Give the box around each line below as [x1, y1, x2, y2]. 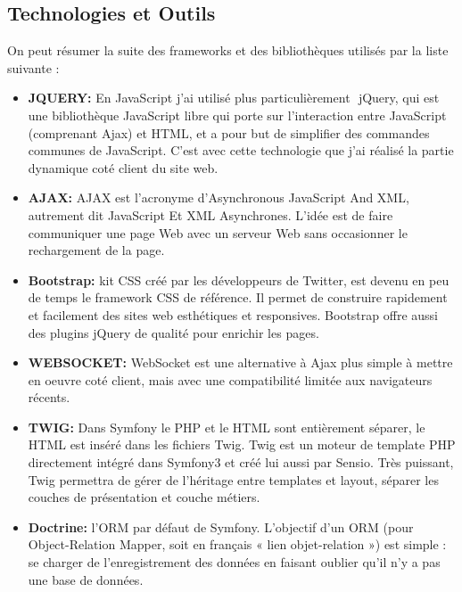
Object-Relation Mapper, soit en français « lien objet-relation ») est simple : [28, 535, 447, 554]
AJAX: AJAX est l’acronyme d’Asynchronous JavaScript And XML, [28, 188, 409, 207]
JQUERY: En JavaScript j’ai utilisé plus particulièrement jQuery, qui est [28, 88, 440, 107]
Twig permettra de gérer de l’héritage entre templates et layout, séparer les [28, 470, 439, 489]
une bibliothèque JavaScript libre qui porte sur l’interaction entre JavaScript [28, 105, 447, 124]
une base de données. [28, 570, 144, 588]
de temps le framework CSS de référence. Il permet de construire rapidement [28, 288, 448, 307]
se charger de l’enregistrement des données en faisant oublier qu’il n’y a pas [28, 553, 441, 571]
